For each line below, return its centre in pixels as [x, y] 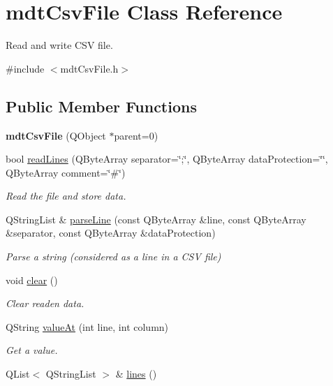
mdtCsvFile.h [89, 68]
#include [25, 68]
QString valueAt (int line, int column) [87, 326]
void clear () [32, 280]
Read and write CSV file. [59, 45]
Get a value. [32, 350]
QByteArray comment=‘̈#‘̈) [66, 172]
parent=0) [136, 135]
